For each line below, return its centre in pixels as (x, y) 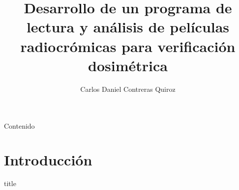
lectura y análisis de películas (128, 27)
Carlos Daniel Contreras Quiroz (128, 89)
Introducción (48, 160)
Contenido (19, 126)
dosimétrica (128, 65)
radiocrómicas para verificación (128, 46)
